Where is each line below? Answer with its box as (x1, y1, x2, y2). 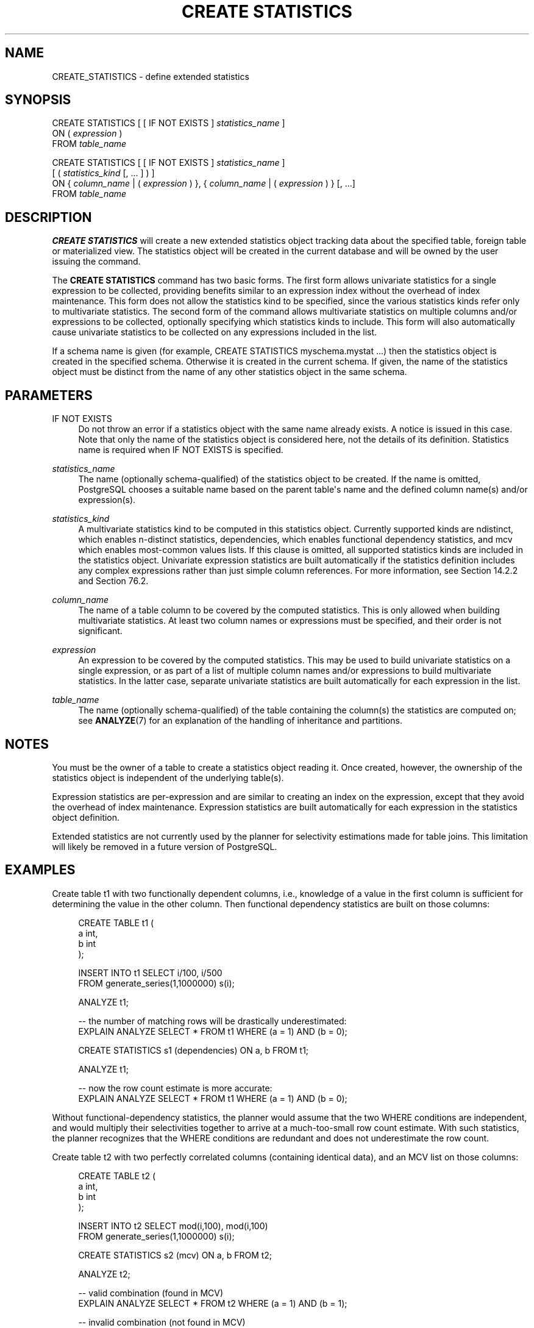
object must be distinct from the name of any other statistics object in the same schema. (52, 366, 407, 377)
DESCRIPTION (5, 209, 92, 225)
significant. (78, 626, 123, 637)
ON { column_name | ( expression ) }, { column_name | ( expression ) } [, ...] (52, 178, 355, 189)
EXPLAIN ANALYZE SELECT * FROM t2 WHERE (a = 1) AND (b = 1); (78, 1298, 347, 1308)
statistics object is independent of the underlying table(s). (52, 772, 284, 783)
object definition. (52, 812, 120, 823)
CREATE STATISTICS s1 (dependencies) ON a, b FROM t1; (78, 1044, 309, 1055)
